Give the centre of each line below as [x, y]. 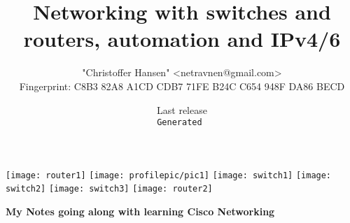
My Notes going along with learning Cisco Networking [140, 211]
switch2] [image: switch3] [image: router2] [109, 189]
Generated [180, 123]
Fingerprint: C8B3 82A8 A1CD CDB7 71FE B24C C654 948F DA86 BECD [182, 86]
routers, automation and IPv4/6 [182, 39]
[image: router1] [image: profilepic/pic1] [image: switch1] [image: [169, 175]
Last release [182, 109]
